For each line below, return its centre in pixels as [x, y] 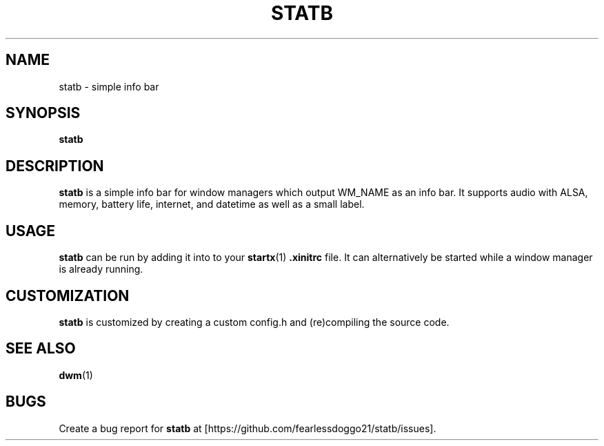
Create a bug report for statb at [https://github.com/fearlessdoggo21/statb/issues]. [248, 428]
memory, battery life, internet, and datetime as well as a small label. [212, 204]
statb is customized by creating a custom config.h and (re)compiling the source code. [254, 322]
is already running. [101, 269]
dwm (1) [76, 375]
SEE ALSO [41, 349]
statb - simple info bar [109, 86]
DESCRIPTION [55, 166]
